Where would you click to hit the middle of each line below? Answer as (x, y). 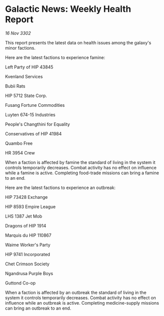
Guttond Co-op (20, 283)
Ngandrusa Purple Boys (29, 273)
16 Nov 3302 (18, 33)
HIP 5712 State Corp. (26, 95)
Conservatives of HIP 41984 (34, 133)
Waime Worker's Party (28, 245)
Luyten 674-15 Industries (30, 115)
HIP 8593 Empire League (30, 206)
